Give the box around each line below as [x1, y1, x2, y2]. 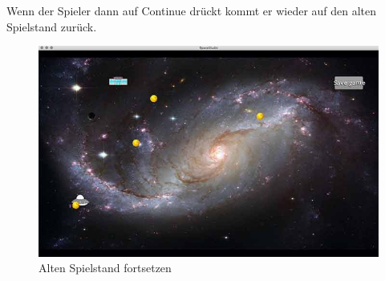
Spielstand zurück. [6, 18, 97, 35]
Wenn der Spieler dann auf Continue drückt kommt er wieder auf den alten [6, 2, 377, 18]
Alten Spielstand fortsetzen [38, 259, 172, 276]
